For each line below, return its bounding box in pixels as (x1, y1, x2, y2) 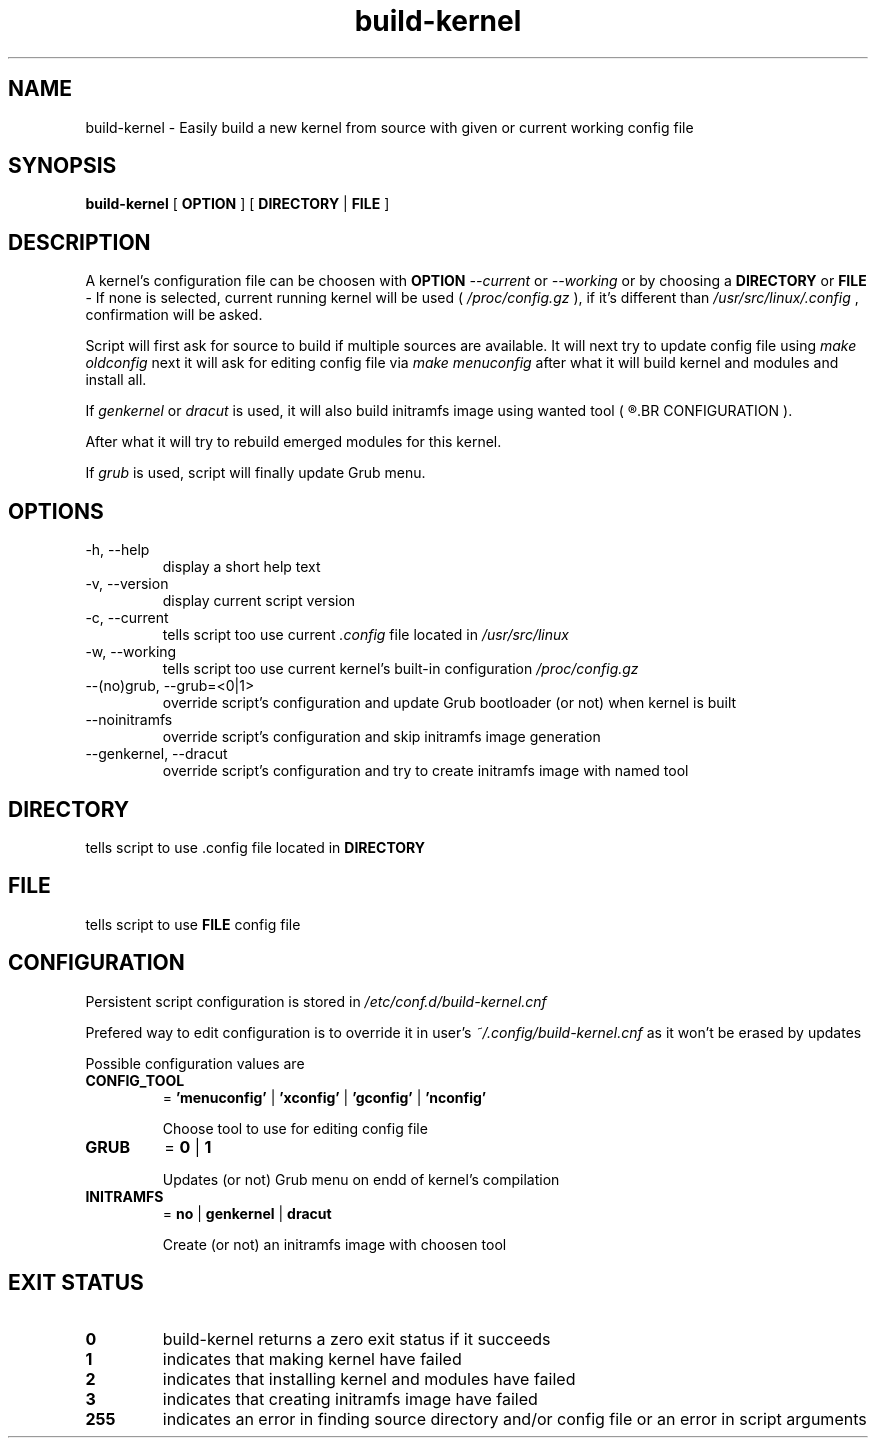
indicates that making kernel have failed (162, 1348, 462, 1369)
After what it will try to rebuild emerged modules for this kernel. (85, 433, 502, 451)
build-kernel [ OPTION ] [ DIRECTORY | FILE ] (85, 195, 390, 213)
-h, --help (85, 541, 150, 559)
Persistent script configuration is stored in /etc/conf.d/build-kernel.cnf (85, 992, 547, 1010)
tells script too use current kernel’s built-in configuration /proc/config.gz (162, 660, 639, 678)
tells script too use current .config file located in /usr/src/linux (162, 626, 569, 644)
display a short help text (162, 558, 321, 576)
